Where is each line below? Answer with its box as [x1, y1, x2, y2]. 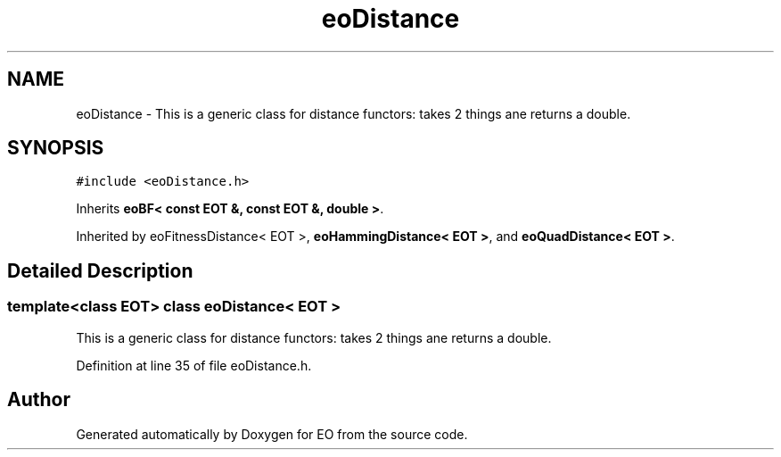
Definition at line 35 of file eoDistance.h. [76, 357, 312, 373]
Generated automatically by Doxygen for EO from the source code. [76, 426, 468, 442]
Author [7, 388, 70, 411]
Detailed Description [7, 259, 193, 282]
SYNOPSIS [7, 137, 104, 160]
